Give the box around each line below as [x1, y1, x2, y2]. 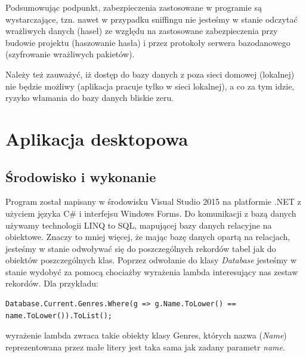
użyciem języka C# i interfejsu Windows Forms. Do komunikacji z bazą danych [5, 207, 296, 219]
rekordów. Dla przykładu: [5, 277, 98, 290]
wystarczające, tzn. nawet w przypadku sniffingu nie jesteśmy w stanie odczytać [5, 13, 298, 25]
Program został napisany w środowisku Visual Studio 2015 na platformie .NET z [5, 195, 301, 208]
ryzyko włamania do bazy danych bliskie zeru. [5, 91, 174, 104]
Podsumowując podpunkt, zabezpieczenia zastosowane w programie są [5, 1, 262, 13]
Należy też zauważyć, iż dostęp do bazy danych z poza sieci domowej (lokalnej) [5, 67, 295, 80]
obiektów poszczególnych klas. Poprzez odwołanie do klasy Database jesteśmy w [5, 254, 297, 266]
